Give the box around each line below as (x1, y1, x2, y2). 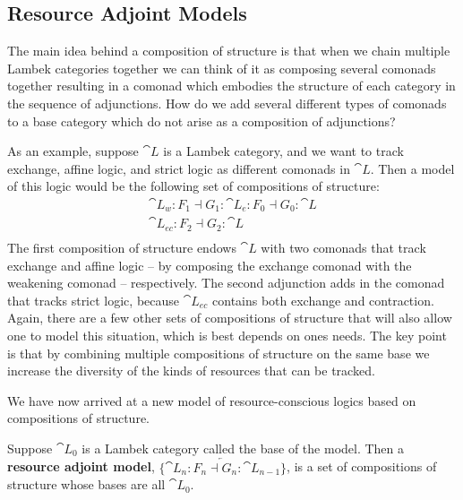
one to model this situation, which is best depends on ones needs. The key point (7, 325, 447, 344)
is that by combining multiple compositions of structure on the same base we (7, 343, 430, 362)
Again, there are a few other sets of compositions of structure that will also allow (7, 308, 452, 327)
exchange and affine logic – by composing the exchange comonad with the (7, 255, 412, 274)
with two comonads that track (261, 237, 426, 256)
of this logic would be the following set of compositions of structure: (7, 177, 380, 195)
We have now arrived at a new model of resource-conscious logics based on (7, 391, 416, 409)
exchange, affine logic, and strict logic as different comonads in (7, 159, 350, 177)
